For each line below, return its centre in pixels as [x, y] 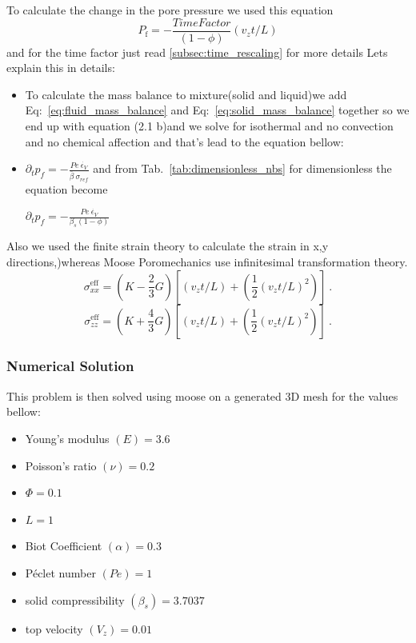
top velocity [54, 628]
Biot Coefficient [64, 546]
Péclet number [60, 572]
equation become [66, 188]
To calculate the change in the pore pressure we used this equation [170, 10]
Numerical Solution [70, 366]
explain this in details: [61, 68]
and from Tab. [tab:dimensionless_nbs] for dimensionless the [242, 168]
